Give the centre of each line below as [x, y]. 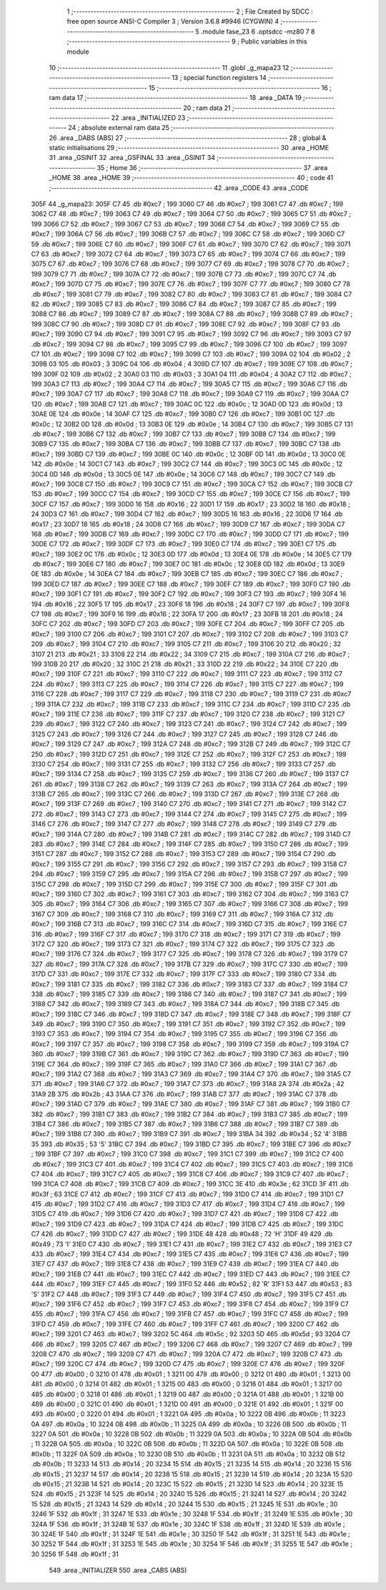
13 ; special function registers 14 [219, 78]
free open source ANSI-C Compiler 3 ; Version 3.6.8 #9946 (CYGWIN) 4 [173, 21]
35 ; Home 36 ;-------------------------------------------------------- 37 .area [212, 167]
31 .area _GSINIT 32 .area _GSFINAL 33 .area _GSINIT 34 [132, 158]
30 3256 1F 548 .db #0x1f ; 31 [75, 1554]
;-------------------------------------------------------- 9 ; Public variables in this [187, 41]
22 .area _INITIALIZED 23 [148, 117]
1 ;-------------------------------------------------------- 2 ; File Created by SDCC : [190, 11]
